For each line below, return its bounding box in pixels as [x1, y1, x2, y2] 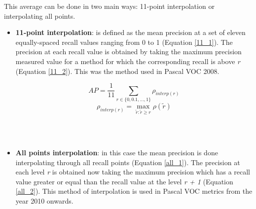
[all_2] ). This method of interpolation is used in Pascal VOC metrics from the [15, 186, 253, 196]
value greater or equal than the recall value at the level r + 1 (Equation [15, 176, 233, 186]
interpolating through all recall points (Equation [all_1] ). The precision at [15, 157, 240, 167]
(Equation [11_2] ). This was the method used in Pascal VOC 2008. [15, 66, 219, 76]
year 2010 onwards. [15, 195, 73, 206]
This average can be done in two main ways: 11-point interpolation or [4, 1, 215, 11]
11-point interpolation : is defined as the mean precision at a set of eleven [15, 27, 246, 37]
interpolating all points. [4, 10, 75, 21]
